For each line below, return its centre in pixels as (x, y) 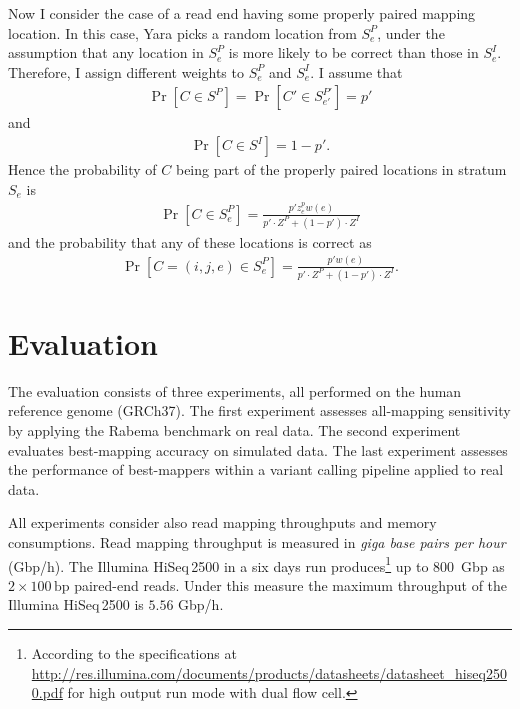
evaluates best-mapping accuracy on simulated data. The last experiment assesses (258, 449)
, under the (411, 32)
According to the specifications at (134, 652)
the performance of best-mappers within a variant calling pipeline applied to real (256, 469)
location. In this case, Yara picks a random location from (182, 32)
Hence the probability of (82, 169)
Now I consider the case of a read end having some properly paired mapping (242, 13)
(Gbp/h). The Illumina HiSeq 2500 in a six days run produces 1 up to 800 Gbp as (256, 564)
